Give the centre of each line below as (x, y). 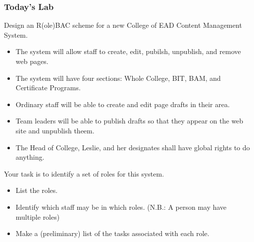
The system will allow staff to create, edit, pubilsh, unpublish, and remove (128, 51)
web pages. (32, 61)
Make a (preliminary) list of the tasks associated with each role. (112, 233)
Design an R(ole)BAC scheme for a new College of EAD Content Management (123, 25)
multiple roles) (38, 216)
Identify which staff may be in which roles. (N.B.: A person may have (121, 207)
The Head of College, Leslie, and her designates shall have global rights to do (133, 147)
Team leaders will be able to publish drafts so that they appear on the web (129, 121)
